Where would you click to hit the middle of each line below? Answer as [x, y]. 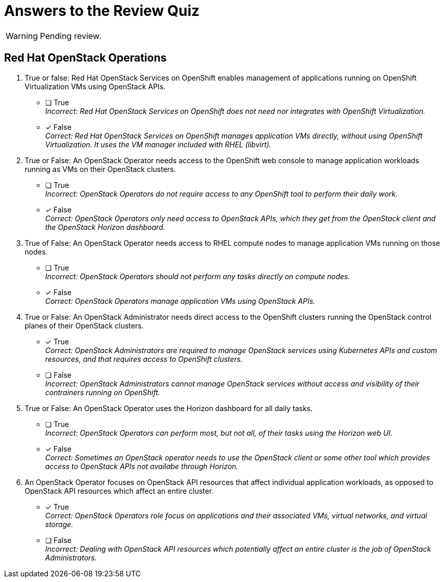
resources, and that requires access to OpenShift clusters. [144, 359]
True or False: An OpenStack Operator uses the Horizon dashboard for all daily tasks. [169, 408]
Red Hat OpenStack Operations [85, 58]
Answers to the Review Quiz [102, 11]
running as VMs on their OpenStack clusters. [100, 169]
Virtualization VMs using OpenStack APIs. [95, 86]
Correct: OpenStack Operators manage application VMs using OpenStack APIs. [180, 301]
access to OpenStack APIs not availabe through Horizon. [142, 466]
